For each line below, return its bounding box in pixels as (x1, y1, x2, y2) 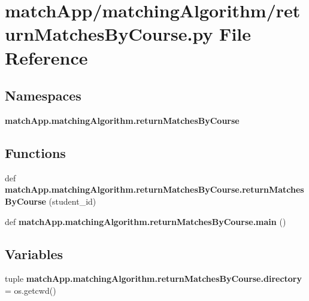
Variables (5, 244, 63, 263)
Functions (5, 143, 66, 162)
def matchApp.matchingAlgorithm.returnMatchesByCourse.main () (5, 215, 286, 227)
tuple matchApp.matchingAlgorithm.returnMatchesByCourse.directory (5, 272, 302, 285)
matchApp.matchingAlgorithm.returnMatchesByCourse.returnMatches (5, 183, 304, 196)
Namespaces (5, 86, 81, 105)
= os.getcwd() (5, 284, 56, 296)
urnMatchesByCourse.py (5, 22, 213, 46)
